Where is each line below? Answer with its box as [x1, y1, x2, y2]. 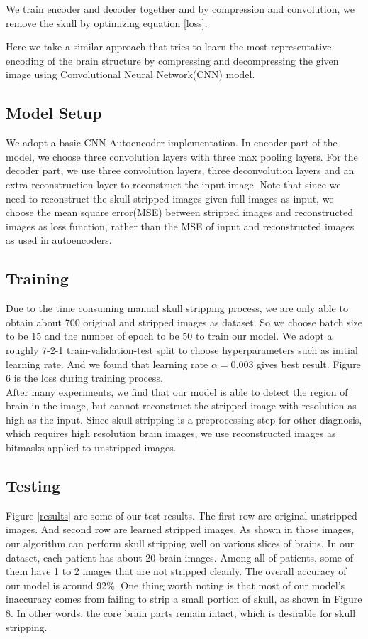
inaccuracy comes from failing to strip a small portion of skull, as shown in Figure [6, 591, 362, 606]
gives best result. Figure [257, 356, 361, 371]
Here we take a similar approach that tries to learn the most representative [6, 39, 332, 54]
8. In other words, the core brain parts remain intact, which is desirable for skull [6, 606, 356, 621]
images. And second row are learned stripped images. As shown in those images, [6, 522, 355, 537]
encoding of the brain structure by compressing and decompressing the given [6, 53, 339, 68]
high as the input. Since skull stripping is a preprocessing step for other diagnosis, [6, 412, 362, 426]
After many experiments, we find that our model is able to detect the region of [6, 384, 348, 399]
